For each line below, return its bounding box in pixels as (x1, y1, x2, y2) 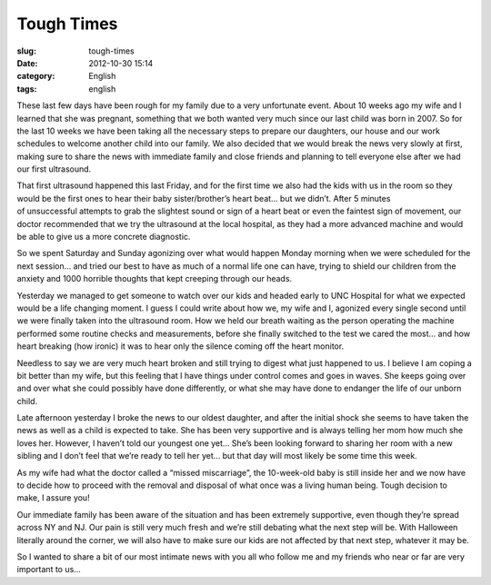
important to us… (16, 564, 81, 575)
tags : (16, 83, 37, 94)
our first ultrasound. (16, 164, 92, 174)
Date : (16, 57, 38, 68)
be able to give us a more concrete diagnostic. (16, 232, 191, 243)
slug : (16, 45, 36, 56)
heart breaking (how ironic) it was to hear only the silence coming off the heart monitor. (16, 341, 345, 352)
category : (16, 71, 55, 82)
